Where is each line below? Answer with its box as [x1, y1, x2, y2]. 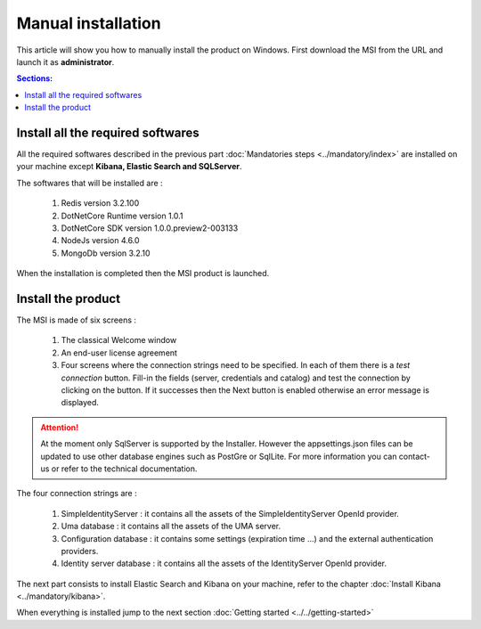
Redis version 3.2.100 [61, 198, 140, 208]
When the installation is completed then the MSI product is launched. [16, 268, 270, 279]
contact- [398, 451, 431, 462]
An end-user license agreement [61, 347, 178, 358]
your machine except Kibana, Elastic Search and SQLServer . [16, 161, 242, 172]
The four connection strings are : [16, 488, 137, 499]
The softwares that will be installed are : [16, 177, 164, 188]
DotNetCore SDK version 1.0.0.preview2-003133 [61, 223, 239, 233]
